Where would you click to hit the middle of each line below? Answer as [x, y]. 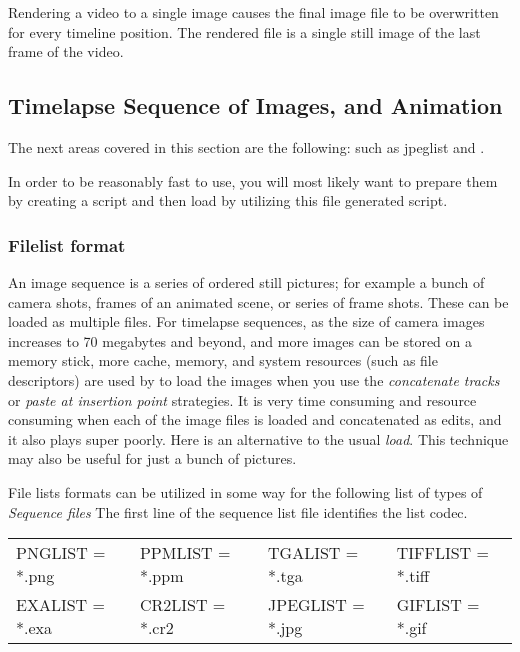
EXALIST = [60, 605]
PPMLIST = [185, 553]
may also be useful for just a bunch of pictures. [152, 458]
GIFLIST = [438, 605]
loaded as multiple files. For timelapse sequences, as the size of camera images [246, 321]
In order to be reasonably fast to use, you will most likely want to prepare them [253, 180]
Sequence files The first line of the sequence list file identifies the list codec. [238, 511]
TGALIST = [313, 553]
